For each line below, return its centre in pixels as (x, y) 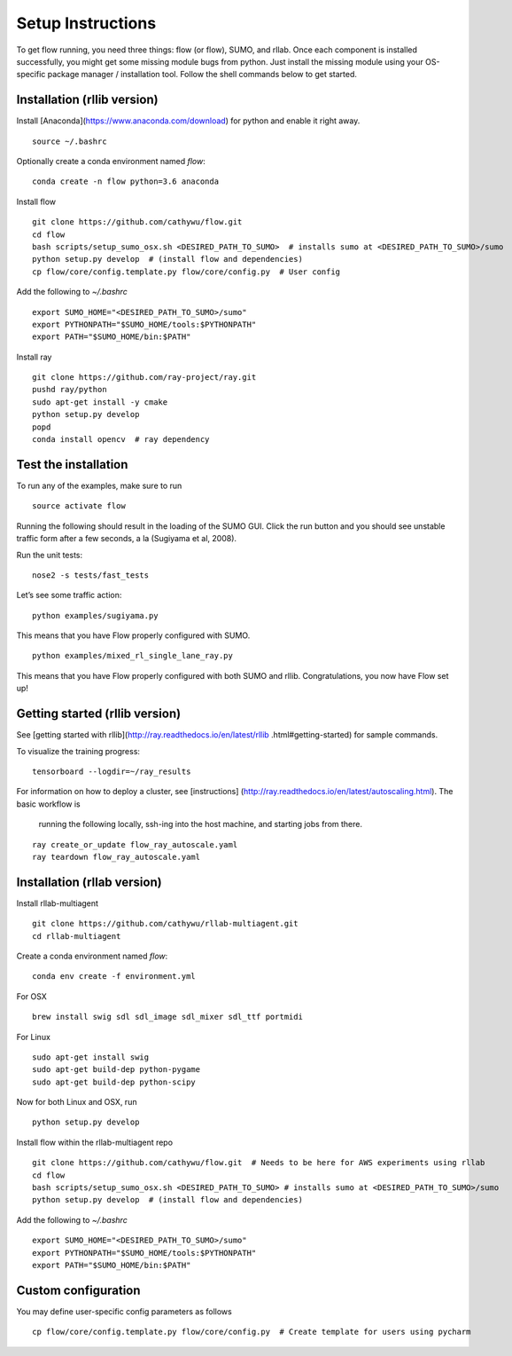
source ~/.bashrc (70, 141)
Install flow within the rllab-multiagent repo (94, 1142)
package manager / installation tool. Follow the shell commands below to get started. (202, 75)
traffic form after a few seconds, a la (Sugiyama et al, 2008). (127, 539)
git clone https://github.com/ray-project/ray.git (144, 378)
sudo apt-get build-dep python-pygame (116, 1070)
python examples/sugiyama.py (95, 615)
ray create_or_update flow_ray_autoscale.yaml (135, 844)
